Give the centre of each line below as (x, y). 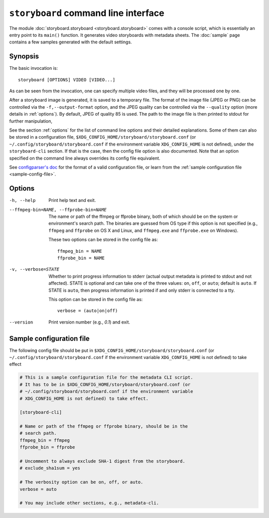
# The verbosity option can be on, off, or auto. (81, 482)
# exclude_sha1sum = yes (50, 468)
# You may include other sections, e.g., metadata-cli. (89, 503)
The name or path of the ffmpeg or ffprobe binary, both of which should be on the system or (143, 216)
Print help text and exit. (72, 200)
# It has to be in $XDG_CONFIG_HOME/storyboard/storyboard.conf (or (105, 384)
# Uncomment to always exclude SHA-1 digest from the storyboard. (102, 461)
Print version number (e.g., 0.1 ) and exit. (89, 322)
